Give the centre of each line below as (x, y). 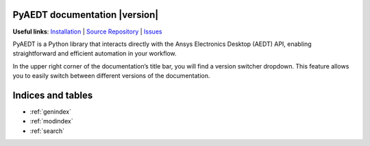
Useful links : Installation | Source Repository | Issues (87, 32)
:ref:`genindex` (51, 111)
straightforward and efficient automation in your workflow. (95, 53)
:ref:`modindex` (51, 121)
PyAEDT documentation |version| (86, 15)
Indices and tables (53, 95)
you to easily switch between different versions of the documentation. (111, 76)
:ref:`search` (47, 131)
